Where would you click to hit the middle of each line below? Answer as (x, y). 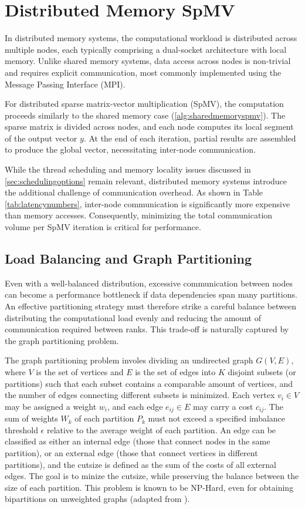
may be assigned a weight (51, 406)
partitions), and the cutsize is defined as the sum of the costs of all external (140, 464)
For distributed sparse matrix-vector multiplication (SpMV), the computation (144, 104)
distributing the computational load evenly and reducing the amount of (133, 317)
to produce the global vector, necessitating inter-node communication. (131, 149)
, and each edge (135, 406)
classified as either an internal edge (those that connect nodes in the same (138, 441)
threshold (21, 429)
